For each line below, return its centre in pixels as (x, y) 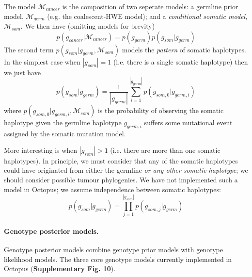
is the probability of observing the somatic (161, 110)
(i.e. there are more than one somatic (165, 150)
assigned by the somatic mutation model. (65, 134)
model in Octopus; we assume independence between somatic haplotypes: (112, 189)
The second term (29, 49)
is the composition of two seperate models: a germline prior (150, 6)
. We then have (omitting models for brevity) (88, 26)
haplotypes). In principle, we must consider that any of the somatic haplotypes (121, 160)
